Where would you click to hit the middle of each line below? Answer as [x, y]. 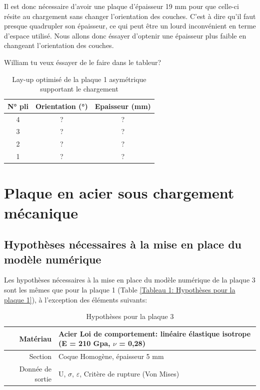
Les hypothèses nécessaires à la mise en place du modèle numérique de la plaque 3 [130, 280]
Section [40, 356]
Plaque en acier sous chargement [119, 193]
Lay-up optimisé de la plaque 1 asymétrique [79, 79]
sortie [43, 378]
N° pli [18, 106]
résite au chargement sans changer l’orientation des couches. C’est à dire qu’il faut [130, 16]
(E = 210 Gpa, [84, 343]
